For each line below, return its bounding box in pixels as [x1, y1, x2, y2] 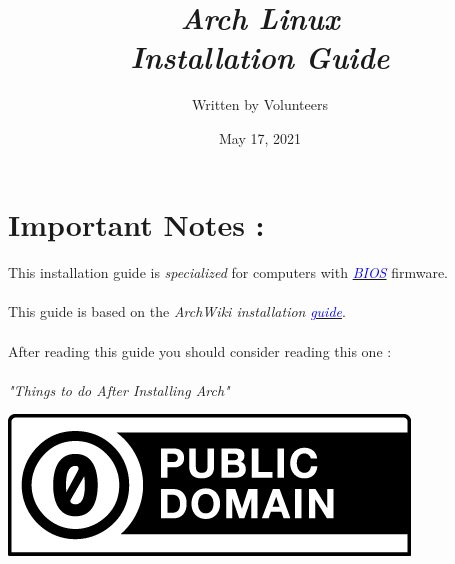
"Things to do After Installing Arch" [8, 379, 230, 400]
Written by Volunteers [192, 94, 328, 115]
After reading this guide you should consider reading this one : [8, 340, 392, 361]
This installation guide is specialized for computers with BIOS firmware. [8, 262, 449, 283]
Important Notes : [8, 203, 265, 244]
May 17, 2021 [218, 127, 302, 148]
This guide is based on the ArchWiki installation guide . [8, 301, 346, 322]
